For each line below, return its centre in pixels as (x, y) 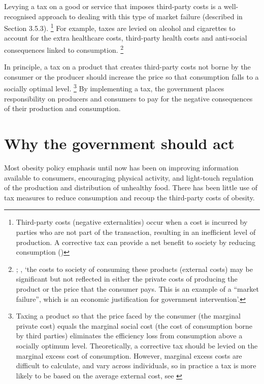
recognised (20, 16)
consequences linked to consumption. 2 (64, 49)
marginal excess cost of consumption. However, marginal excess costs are (129, 355)
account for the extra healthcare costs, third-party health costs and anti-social (126, 38)
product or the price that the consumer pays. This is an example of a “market (137, 288)
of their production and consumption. (62, 108)
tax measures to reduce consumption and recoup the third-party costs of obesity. (129, 197)
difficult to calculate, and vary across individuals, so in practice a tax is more (136, 365)
